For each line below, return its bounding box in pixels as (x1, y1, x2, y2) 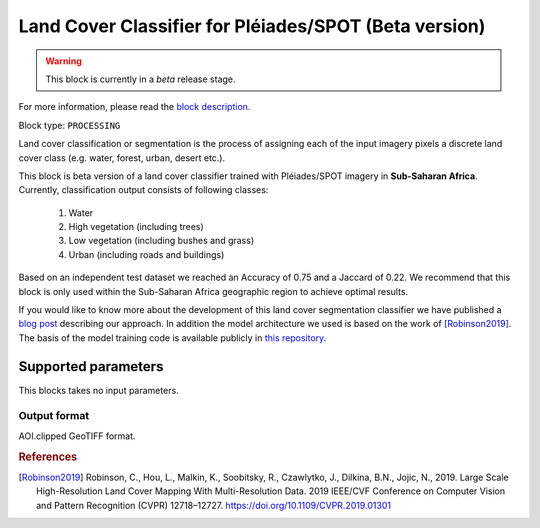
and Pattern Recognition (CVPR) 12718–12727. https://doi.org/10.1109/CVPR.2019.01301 (36, 499, 392, 511)
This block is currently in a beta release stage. (45, 73, 236, 85)
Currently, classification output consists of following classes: (18, 184, 269, 196)
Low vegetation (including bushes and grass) (68, 235, 255, 247)
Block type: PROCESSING (18, 119, 121, 131)
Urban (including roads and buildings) (68, 248, 225, 260)
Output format (18, 409, 90, 423)
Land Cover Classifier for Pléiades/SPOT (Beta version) (18, 15, 486, 37)
